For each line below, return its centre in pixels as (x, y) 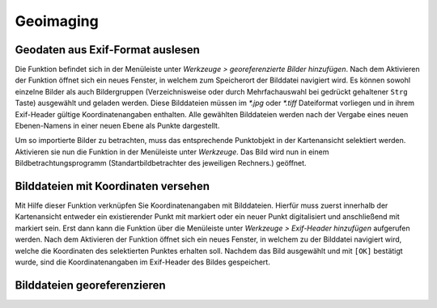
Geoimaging (57, 21)
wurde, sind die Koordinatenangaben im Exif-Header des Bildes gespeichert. (142, 262)
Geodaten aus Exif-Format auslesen (107, 50)
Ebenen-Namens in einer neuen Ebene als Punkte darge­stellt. (117, 126)
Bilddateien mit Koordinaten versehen (112, 186)
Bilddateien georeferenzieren (90, 285)
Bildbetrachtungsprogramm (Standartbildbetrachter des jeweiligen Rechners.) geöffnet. (161, 163)
